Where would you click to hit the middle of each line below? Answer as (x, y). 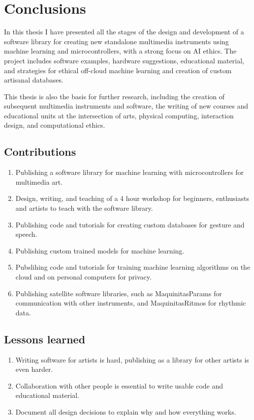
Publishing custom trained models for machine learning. (100, 250)
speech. (26, 234)
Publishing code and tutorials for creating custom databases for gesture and (130, 224)
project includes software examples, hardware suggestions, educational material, (124, 60)
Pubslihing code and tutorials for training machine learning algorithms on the (133, 267)
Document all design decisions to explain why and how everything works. (126, 411)
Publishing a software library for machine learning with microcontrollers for (130, 172)
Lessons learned (45, 339)
